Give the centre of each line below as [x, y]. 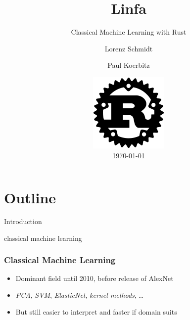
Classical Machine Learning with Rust [129, 32]
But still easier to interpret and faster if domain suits [96, 311]
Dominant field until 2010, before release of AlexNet [95, 278]
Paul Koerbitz [129, 65]
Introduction [23, 221]
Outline [30, 198]
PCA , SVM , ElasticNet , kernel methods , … [79, 295]
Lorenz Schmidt [129, 48]
